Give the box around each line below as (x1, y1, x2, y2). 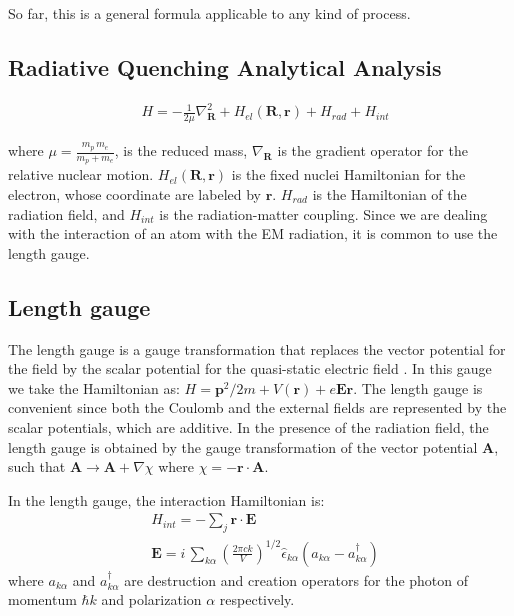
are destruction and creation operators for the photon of (124, 569, 469, 590)
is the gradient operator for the (277, 140, 468, 161)
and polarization (101, 589, 202, 610)
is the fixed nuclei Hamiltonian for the (231, 164, 466, 185)
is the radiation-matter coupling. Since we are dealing (159, 203, 488, 224)
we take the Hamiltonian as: (8, 377, 180, 398)
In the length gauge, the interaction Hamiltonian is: (8, 489, 325, 510)
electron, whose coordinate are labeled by (8, 183, 261, 204)
